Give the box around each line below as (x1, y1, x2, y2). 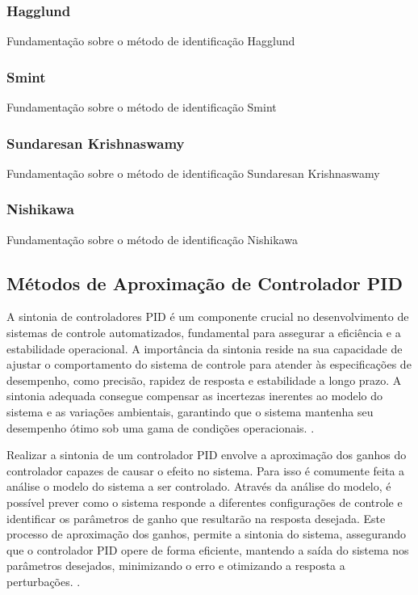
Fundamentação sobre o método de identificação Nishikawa (6, 230, 298, 247)
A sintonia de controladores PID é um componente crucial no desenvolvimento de (6, 308, 409, 325)
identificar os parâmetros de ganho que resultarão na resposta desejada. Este (6, 509, 386, 526)
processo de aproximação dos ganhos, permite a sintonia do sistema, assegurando (6, 525, 407, 542)
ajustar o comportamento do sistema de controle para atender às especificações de (6, 356, 412, 373)
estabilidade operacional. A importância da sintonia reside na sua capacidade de (6, 340, 403, 357)
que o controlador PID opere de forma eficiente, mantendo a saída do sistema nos (6, 541, 409, 558)
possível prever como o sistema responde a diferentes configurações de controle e (6, 493, 403, 510)
